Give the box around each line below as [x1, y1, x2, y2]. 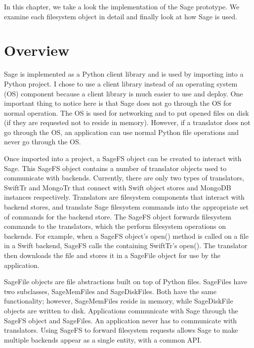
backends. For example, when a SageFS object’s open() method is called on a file [4, 230, 249, 241]
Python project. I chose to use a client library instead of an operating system [4, 78, 238, 88]
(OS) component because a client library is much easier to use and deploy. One [4, 88, 243, 98]
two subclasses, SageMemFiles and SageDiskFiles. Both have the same [4, 286, 216, 296]
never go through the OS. [4, 136, 81, 147]
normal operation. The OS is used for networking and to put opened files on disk [4, 107, 249, 118]
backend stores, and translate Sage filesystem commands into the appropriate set [4, 202, 249, 212]
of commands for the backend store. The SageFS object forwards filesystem [4, 211, 231, 221]
